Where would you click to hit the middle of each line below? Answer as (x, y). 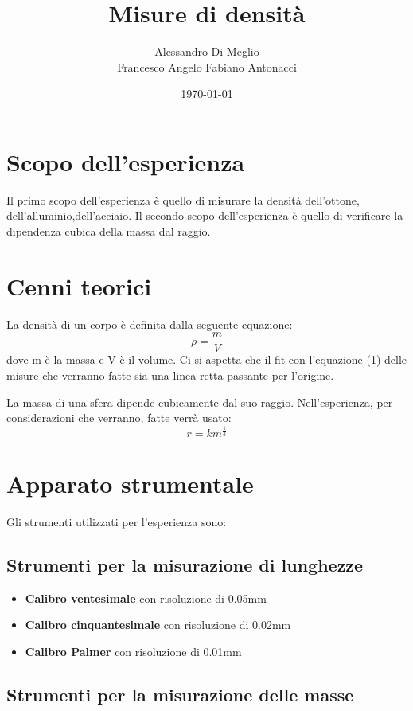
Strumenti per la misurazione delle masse (180, 694)
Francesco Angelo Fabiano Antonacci (207, 66)
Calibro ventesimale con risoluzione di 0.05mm (146, 598)
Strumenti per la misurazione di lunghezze (185, 564)
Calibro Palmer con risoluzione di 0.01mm (133, 651)
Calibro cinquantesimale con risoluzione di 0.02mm (158, 625)
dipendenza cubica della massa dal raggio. (109, 231)
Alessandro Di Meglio (207, 51)
